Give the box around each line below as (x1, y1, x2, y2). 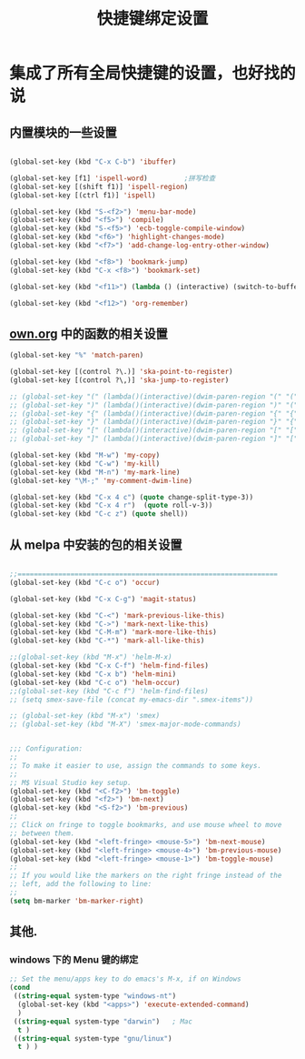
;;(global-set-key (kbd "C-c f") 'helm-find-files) (9, 686, 209, 696)
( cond (9, 983, 30, 993)
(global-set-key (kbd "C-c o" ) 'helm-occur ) (9, 678, 181, 687)
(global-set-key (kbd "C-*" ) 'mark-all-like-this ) (9, 636, 205, 646)
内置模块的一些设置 (9, 125, 117, 140)
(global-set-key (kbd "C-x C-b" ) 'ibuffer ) (9, 157, 177, 166)
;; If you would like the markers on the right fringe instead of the (9, 871, 282, 881)
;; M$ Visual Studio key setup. (9, 778, 132, 787)
